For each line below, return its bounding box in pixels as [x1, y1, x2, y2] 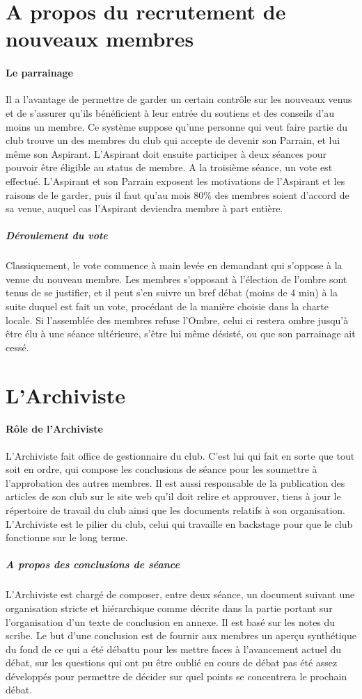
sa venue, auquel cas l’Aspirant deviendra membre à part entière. [6, 201, 283, 216]
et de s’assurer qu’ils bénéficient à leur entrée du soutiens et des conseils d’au [6, 105, 335, 120]
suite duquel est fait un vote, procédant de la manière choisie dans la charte [6, 299, 329, 314]
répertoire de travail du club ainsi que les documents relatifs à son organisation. [6, 502, 345, 517]
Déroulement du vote [6, 228, 108, 243]
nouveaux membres [6, 24, 194, 53]
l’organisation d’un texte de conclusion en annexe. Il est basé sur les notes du [6, 614, 336, 629]
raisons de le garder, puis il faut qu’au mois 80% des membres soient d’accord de [6, 187, 349, 202]
